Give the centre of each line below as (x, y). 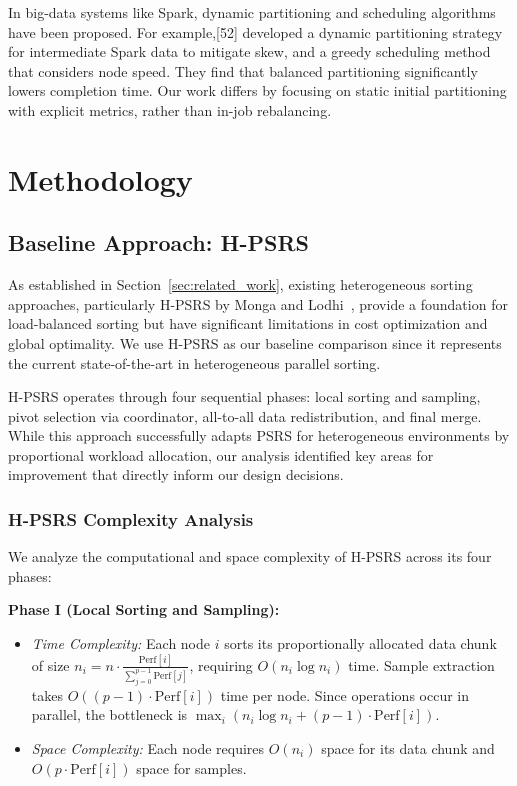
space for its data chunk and (408, 748)
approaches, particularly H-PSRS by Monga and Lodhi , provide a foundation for (258, 303)
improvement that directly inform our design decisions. (176, 474)
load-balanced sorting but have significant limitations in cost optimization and (248, 323)
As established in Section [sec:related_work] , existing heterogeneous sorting (240, 284)
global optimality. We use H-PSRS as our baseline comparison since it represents (255, 342)
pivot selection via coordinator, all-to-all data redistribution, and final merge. (245, 415)
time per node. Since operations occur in (345, 694)
